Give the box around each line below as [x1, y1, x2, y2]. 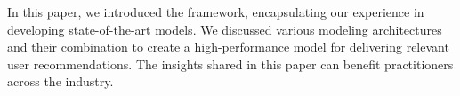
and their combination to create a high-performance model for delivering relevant [7, 37, 449, 56]
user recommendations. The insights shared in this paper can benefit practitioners [7, 54, 454, 73]
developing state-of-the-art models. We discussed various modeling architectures [7, 20, 442, 38]
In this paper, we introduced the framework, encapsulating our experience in [7, 3, 424, 20]
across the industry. [7, 72, 114, 91]
